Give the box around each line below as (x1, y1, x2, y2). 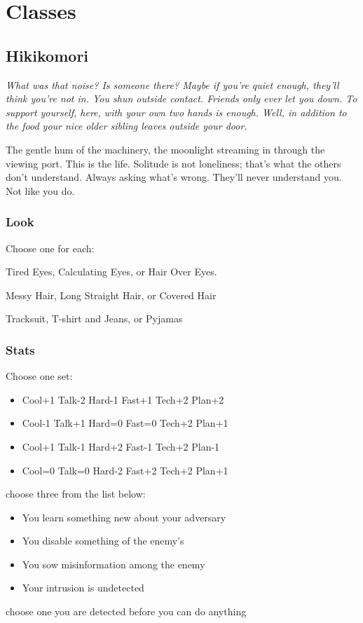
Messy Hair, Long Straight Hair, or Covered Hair (6, 287, 217, 302)
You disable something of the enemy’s (22, 533, 184, 548)
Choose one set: (6, 369, 73, 383)
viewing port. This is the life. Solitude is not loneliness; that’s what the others (6, 156, 341, 170)
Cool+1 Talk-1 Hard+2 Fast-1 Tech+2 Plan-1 (22, 439, 220, 453)
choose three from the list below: (6, 486, 146, 501)
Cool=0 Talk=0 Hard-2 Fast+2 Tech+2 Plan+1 (22, 463, 228, 477)
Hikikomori (6, 44, 89, 66)
